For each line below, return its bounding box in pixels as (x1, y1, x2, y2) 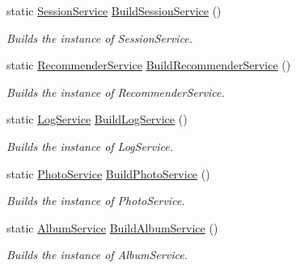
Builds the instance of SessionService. (6, 29, 193, 46)
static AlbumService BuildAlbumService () (6, 219, 218, 236)
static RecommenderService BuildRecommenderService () (6, 57, 291, 73)
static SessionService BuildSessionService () (6, 2, 222, 19)
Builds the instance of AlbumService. (6, 246, 188, 263)
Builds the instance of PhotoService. (6, 192, 185, 209)
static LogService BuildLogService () (6, 111, 188, 128)
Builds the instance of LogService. (6, 137, 173, 154)
